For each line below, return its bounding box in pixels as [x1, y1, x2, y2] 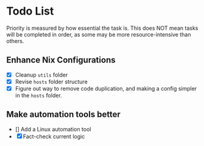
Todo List [6, 4, 54, 18]
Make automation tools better [6, 109, 121, 120]
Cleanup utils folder [15, 71, 68, 78]
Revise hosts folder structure [15, 78, 88, 85]
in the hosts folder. [15, 91, 62, 99]
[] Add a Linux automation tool [15, 125, 91, 133]
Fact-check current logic [23, 133, 85, 140]
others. [6, 37, 24, 44]
